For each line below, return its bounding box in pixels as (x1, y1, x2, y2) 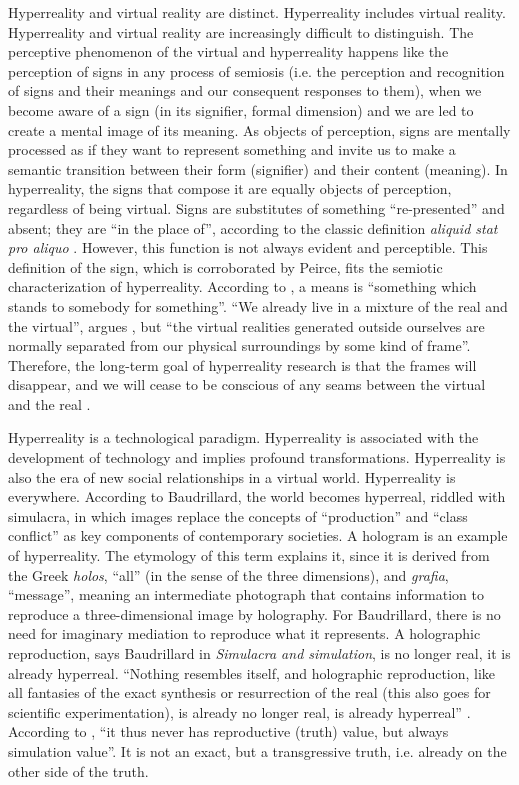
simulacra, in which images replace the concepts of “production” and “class (8, 505, 468, 526)
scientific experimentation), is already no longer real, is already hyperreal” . (8, 701, 471, 722)
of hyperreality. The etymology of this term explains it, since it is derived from (8, 545, 490, 566)
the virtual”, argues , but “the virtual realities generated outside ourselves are (8, 315, 485, 336)
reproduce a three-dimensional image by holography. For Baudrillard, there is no (8, 603, 501, 624)
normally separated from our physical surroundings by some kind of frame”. (8, 335, 471, 356)
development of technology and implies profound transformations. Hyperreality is (8, 447, 506, 468)
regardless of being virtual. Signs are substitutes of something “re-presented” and (8, 197, 505, 218)
